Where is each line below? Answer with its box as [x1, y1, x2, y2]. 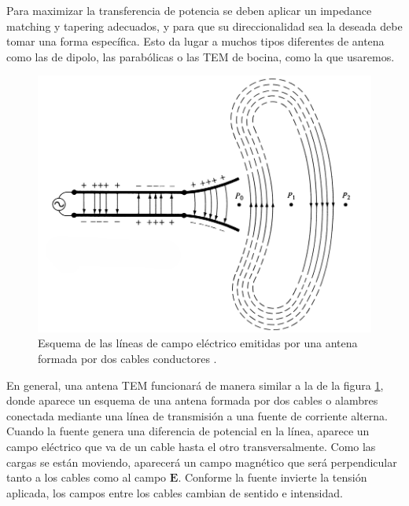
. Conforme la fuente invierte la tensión [178, 469, 367, 486]
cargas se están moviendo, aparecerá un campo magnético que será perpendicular [6, 453, 397, 470]
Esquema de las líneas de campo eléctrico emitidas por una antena [38, 335, 358, 351]
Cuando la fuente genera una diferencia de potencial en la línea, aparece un [6, 423, 370, 439]
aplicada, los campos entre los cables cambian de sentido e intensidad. [6, 484, 343, 500]
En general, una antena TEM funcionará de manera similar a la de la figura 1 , [6, 376, 384, 393]
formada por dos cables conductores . [38, 350, 217, 366]
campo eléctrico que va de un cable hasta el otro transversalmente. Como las [6, 438, 376, 454]
